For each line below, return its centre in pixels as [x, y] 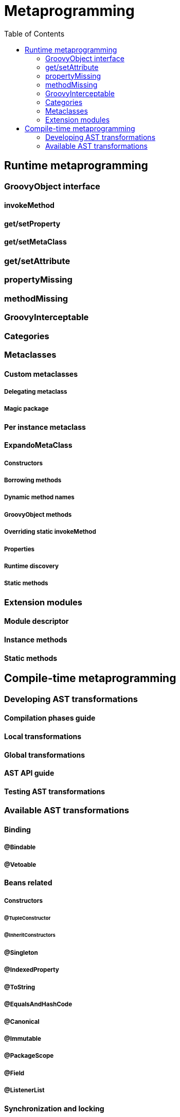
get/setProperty [32, 223]
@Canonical [22, 1022]
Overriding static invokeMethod [50, 532]
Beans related [28, 883]
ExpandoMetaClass [38, 445]
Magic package [26, 409]
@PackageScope [29, 1056]
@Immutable [23, 1039]
